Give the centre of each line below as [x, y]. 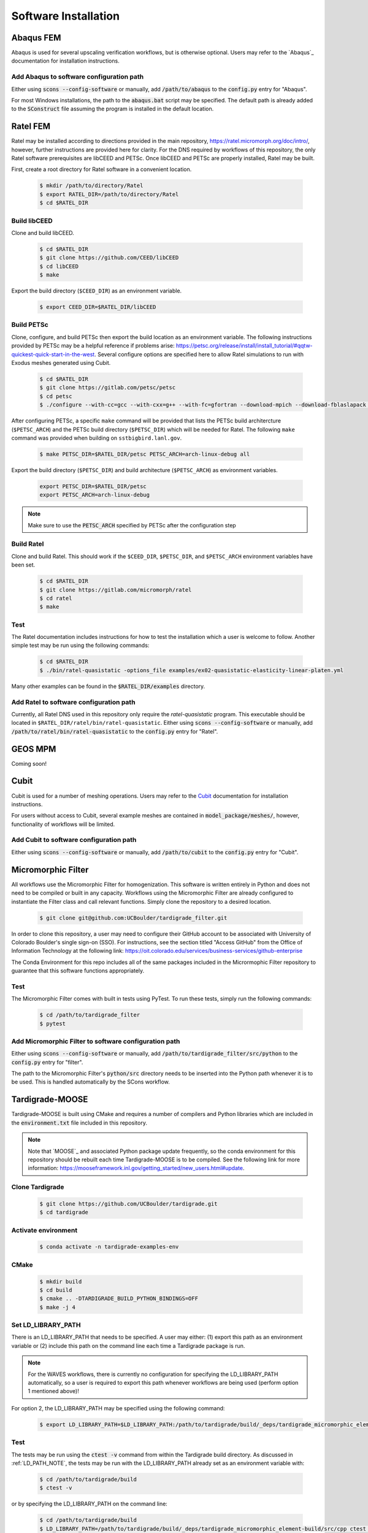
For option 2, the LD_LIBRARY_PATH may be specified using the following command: [118, 1408]
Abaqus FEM [36, 38]
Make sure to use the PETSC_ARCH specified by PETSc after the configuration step [132, 525]
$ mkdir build [61, 1281]
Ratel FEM [31, 127]
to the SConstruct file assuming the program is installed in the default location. [113, 109]
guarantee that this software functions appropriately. [78, 971]
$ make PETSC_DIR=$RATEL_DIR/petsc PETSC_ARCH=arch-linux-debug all [145, 454]
